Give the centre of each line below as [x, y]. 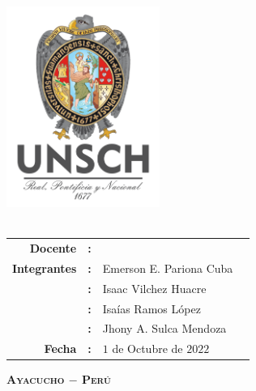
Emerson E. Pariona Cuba [168, 268]
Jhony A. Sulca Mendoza [164, 328]
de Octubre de [147, 348]
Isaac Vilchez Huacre [154, 288]
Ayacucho [36, 379]
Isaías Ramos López [151, 308]
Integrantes [45, 268]
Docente [53, 248]
